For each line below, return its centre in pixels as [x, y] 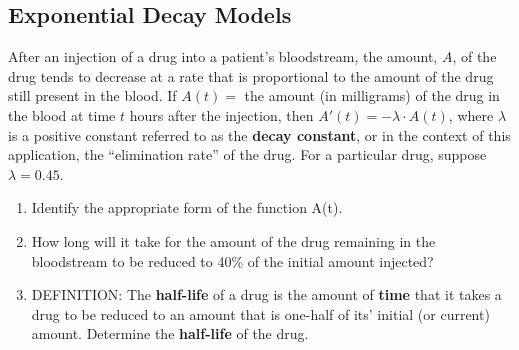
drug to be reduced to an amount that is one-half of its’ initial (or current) [260, 313]
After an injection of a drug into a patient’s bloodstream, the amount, [223, 56]
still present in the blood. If [92, 95]
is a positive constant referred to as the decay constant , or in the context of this [259, 134]
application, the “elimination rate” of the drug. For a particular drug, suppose [247, 154]
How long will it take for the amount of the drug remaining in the [233, 240]
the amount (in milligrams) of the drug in [372, 95]
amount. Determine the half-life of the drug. [170, 333]
